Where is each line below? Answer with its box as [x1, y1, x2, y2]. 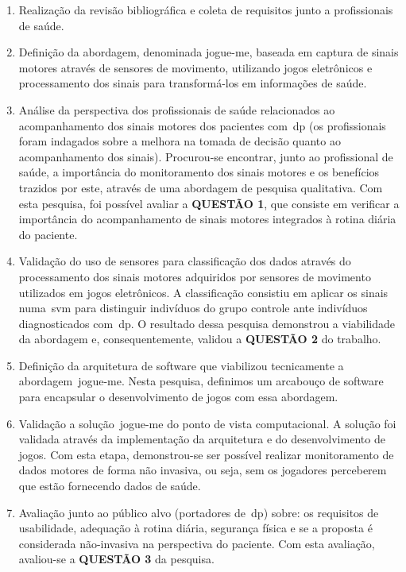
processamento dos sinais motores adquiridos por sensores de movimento [18, 268, 371, 284]
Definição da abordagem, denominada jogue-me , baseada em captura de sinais [18, 44, 399, 60]
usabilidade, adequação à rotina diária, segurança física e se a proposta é [18, 520, 373, 536]
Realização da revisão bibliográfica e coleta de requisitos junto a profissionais [18, 2, 393, 17]
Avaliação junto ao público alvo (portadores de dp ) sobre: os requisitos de [18, 504, 379, 520]
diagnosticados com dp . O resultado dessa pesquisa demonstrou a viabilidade [18, 315, 396, 331]
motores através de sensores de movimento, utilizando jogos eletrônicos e [18, 59, 373, 75]
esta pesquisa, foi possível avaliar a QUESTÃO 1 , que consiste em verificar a [18, 195, 400, 211]
